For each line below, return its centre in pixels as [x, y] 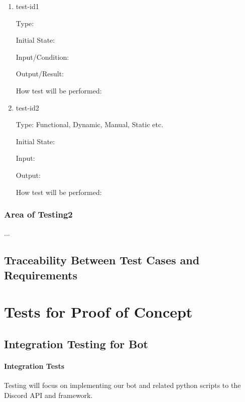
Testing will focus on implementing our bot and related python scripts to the [122, 385]
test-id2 [27, 107]
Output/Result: [40, 74]
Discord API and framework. [48, 395]
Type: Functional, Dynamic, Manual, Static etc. [90, 124]
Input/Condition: [42, 57]
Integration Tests [34, 366]
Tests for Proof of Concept [98, 312]
